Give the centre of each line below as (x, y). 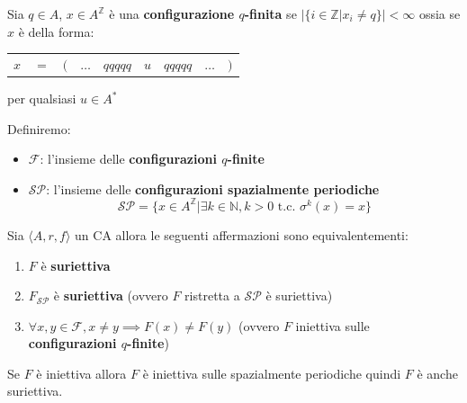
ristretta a (212, 296)
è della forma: (56, 31)
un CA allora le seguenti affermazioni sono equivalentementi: (242, 234)
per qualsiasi (42, 99)
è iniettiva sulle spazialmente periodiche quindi (272, 373)
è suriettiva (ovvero (111, 296)
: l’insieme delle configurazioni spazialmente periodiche (213, 188)
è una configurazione (172, 13)
